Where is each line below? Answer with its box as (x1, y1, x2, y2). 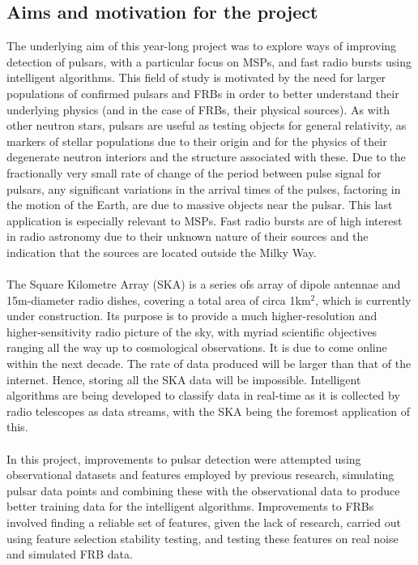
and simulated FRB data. (6, 546, 133, 563)
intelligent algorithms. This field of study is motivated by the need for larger (6, 69, 386, 86)
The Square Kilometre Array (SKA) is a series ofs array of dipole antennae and (6, 276, 401, 293)
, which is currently (315, 291, 412, 308)
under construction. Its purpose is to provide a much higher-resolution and (6, 307, 377, 324)
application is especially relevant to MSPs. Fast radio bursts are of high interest (6, 212, 403, 229)
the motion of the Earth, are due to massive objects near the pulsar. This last (6, 196, 393, 213)
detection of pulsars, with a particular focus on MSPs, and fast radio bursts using (6, 53, 412, 70)
